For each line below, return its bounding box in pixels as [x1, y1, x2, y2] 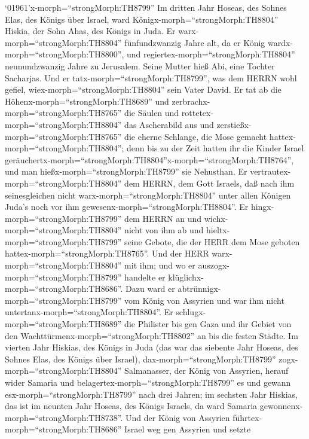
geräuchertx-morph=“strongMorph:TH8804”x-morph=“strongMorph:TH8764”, [5, 153, 294, 166]
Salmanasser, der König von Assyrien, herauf [124, 364, 289, 377]
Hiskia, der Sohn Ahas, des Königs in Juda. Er [5, 25, 176, 37]
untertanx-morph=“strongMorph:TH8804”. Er [5, 306, 173, 318]
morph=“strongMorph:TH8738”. [5, 411, 123, 423]
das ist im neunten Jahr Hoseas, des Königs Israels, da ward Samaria [5, 400, 258, 412]
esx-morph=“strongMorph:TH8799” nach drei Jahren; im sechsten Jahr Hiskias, [5, 388, 298, 400]
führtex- [232, 411, 262, 423]
